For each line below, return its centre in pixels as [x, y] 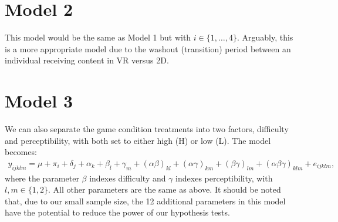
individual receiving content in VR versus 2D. [87, 60]
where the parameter [42, 178]
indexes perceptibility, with [224, 178]
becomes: [21, 152]
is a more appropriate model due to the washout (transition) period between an [148, 48]
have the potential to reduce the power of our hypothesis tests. [117, 212]
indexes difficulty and [128, 178]
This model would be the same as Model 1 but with [98, 37]
